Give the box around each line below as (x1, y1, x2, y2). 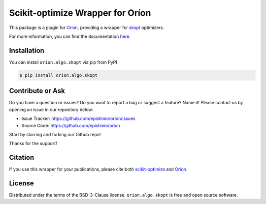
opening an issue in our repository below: (9, 106, 94, 113)
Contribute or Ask (9, 87, 65, 95)
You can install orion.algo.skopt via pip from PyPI (9, 59, 118, 65)
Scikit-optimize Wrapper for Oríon (9, 7, 151, 18)
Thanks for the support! (9, 141, 58, 146)
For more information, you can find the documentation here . (9, 33, 131, 39)
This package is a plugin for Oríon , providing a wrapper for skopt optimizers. (9, 25, 165, 30)
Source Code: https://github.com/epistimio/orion (21, 122, 120, 128)
